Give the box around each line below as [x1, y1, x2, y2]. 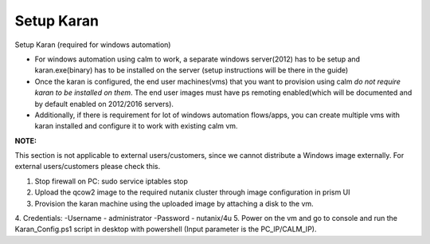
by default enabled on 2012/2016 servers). [34, 99, 174, 108]
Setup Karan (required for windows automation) [14, 40, 171, 49]
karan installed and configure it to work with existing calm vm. [34, 121, 238, 131]
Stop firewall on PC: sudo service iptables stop [34, 176, 189, 186]
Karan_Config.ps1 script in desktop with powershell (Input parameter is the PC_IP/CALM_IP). [14, 224, 317, 234]
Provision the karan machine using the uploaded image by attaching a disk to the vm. [34, 199, 314, 208]
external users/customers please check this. [14, 162, 161, 171]
